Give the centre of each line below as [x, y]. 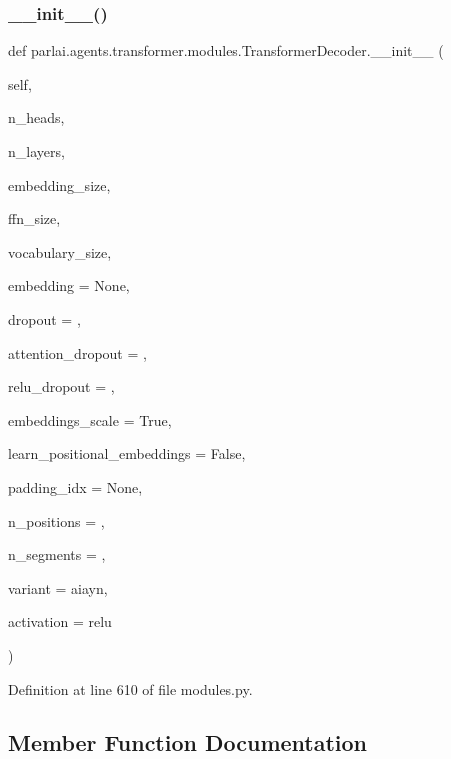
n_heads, [36, 117]
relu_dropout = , [61, 386]
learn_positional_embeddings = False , [127, 453]
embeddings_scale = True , [90, 419]
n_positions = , [56, 520]
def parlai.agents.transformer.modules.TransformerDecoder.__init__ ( [226, 50]
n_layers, [36, 151]
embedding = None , [69, 285]
